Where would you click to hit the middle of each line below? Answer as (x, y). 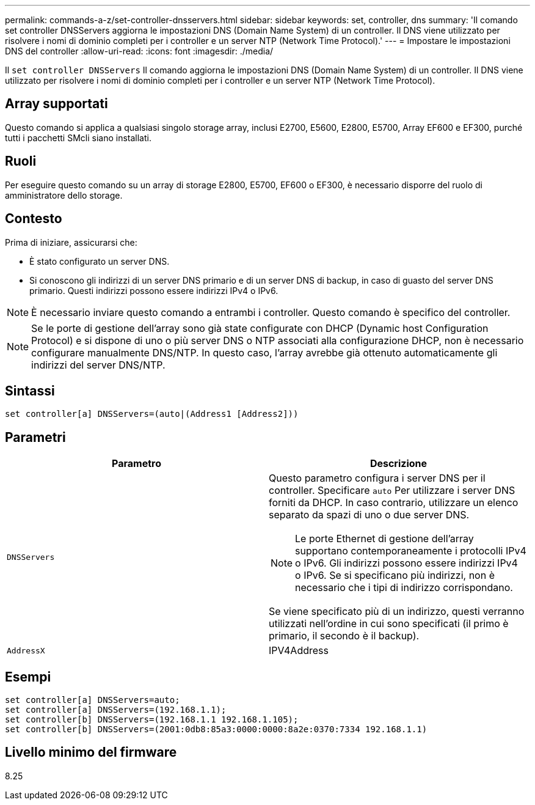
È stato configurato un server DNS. (100, 261)
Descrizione (399, 464)
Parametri (35, 437)
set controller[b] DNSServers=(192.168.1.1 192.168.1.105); (152, 720)
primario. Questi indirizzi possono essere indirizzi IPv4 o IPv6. (154, 290)
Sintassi (30, 391)
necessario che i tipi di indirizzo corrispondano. (404, 588)
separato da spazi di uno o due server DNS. (369, 515)
